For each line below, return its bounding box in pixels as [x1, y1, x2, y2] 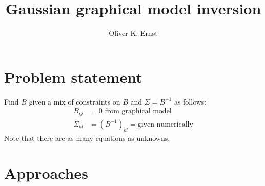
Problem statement [4, 66, 142, 87]
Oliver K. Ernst [109, 28, 158, 38]
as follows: [174, 96, 207, 107]
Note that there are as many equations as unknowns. [4, 132, 170, 143]
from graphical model [105, 108, 172, 115]
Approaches [4, 162, 88, 183]
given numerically [137, 120, 193, 128]
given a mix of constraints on [29, 96, 120, 107]
